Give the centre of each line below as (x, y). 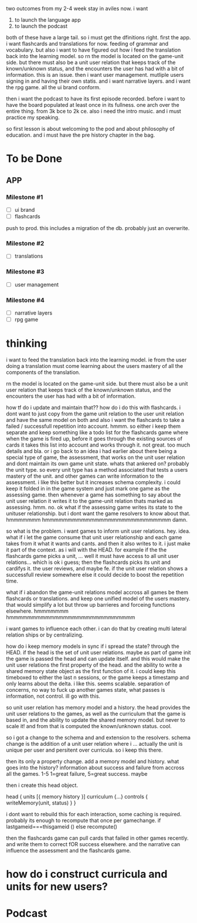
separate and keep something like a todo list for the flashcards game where (97, 432)
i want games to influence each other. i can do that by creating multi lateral (96, 629)
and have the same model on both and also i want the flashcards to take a (95, 420)
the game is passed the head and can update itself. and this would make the (98, 659)
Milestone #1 (25, 197)
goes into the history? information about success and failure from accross (95, 768)
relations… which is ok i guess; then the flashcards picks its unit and (89, 562)
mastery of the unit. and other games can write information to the (85, 476)
